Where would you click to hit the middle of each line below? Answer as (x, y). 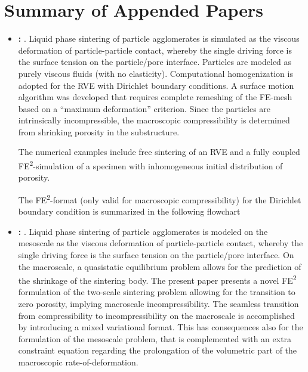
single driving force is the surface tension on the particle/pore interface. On (156, 254)
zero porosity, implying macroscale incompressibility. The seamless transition (158, 303)
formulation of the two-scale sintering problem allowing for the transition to (157, 292)
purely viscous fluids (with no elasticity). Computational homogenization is (155, 73)
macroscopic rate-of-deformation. (78, 362)
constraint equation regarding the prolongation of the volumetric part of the (158, 350)
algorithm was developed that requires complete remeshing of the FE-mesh (155, 97)
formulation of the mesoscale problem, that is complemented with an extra (155, 338)
